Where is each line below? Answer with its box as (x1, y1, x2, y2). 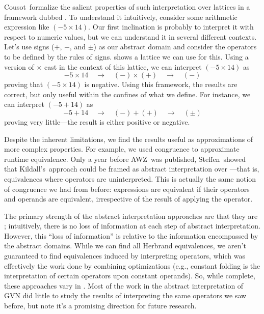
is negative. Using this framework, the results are (84, 79, 237, 90)
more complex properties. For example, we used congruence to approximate (4, 144, 240, 154)
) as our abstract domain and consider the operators (93, 41, 257, 52)
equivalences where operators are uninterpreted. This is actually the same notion (4, 173, 256, 184)
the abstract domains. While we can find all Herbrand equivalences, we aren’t (4, 240, 246, 251)
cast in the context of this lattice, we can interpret (44, 61, 202, 72)
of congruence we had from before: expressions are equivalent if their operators (4, 183, 250, 194)
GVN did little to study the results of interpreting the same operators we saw (4, 290, 247, 301)
